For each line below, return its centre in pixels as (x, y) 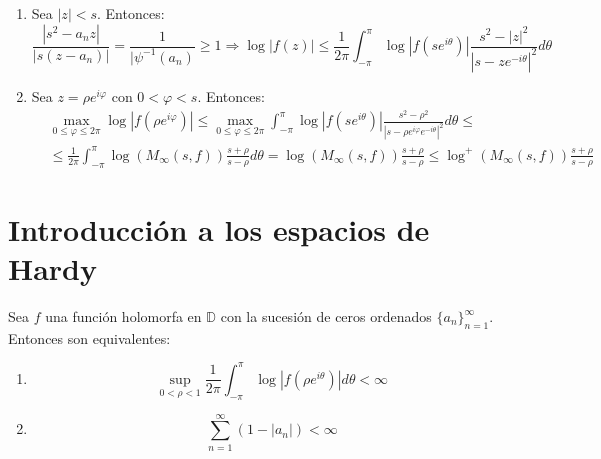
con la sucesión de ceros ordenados (326, 316)
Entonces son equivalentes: (89, 337)
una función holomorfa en (123, 316)
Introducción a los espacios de (219, 228)
